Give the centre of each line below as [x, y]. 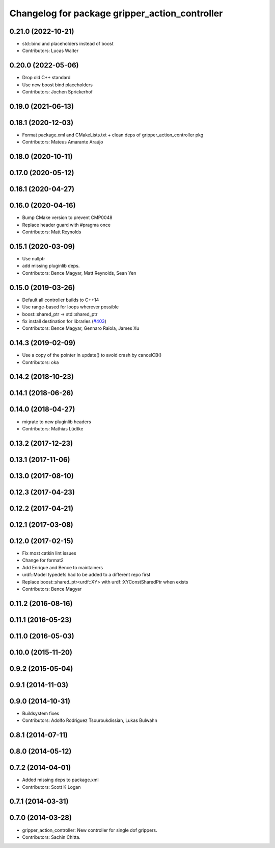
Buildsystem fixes [41, 713]
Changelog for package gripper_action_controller [116, 13]
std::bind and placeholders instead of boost [68, 44]
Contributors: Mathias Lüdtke [53, 428]
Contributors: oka [40, 362]
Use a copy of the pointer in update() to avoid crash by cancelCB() [92, 355]
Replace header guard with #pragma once [66, 225]
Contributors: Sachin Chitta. [51, 837]
